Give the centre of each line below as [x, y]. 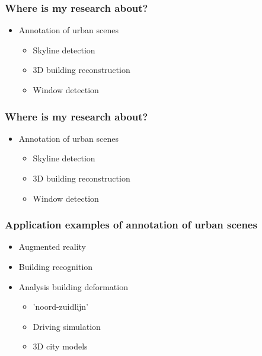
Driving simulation [67, 326]
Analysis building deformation [73, 286]
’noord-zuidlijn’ [61, 306]
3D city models [60, 346]
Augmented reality [52, 247]
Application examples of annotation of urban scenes [131, 225]
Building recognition [56, 266]
